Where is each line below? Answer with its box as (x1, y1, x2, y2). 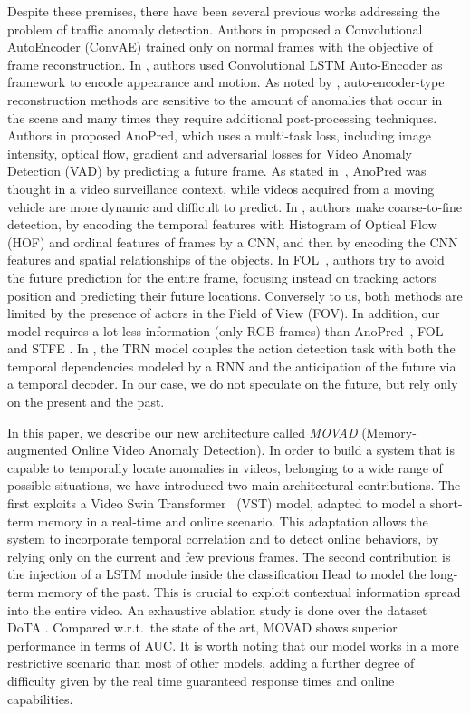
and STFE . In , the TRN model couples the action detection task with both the (7, 339, 456, 358)
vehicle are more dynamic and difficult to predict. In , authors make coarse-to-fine (7, 197, 462, 216)
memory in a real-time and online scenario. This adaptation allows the (37, 511, 428, 530)
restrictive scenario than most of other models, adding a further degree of (7, 653, 415, 672)
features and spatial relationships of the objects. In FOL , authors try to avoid (7, 250, 445, 269)
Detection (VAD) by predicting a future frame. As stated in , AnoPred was (7, 161, 427, 180)
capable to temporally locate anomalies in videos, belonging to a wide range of (7, 458, 443, 477)
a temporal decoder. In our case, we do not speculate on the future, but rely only (7, 374, 458, 393)
